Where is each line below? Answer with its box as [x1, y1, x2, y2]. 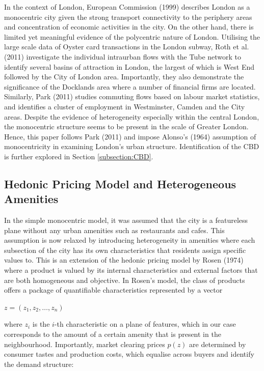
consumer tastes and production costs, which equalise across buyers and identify [4, 349, 254, 359]
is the [32, 319, 50, 329]
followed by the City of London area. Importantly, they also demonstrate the [4, 71, 244, 82]
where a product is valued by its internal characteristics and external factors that [4, 265, 258, 275]
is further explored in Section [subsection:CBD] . [4, 151, 153, 161]
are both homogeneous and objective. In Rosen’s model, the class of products [4, 274, 245, 285]
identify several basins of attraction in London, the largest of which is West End [4, 61, 254, 72]
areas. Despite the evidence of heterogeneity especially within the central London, [4, 111, 259, 122]
